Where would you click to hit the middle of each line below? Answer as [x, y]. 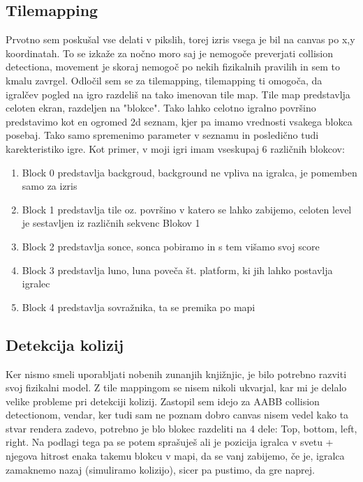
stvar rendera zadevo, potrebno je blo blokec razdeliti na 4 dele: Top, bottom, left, [181, 428]
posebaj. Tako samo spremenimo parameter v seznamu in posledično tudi [162, 135]
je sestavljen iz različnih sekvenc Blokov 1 [111, 223]
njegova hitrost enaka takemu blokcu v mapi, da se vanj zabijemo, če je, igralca [175, 456]
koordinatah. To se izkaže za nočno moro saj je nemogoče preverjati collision [169, 53]
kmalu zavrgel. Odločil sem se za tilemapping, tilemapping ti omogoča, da [164, 80]
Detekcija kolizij [65, 344]
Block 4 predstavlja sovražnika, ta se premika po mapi [139, 307]
